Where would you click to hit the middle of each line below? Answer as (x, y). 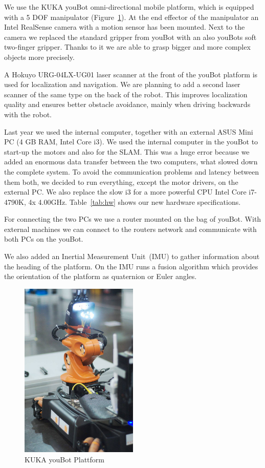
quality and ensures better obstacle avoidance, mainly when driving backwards (127, 104)
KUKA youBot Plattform (65, 459)
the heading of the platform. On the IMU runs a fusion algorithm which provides (131, 266)
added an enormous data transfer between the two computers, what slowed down (131, 162)
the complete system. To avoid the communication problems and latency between (131, 171)
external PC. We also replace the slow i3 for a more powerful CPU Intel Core (125, 192)
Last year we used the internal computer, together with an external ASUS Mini (129, 131)
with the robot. (28, 114)
